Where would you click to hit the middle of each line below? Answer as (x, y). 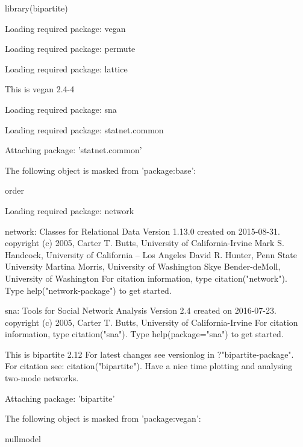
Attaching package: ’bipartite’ (60, 398)
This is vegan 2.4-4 (40, 89)
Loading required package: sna (61, 109)
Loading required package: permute (70, 49)
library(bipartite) (36, 8)
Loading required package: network (70, 210)
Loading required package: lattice (66, 68)
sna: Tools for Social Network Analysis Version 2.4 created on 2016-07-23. (141, 310)
